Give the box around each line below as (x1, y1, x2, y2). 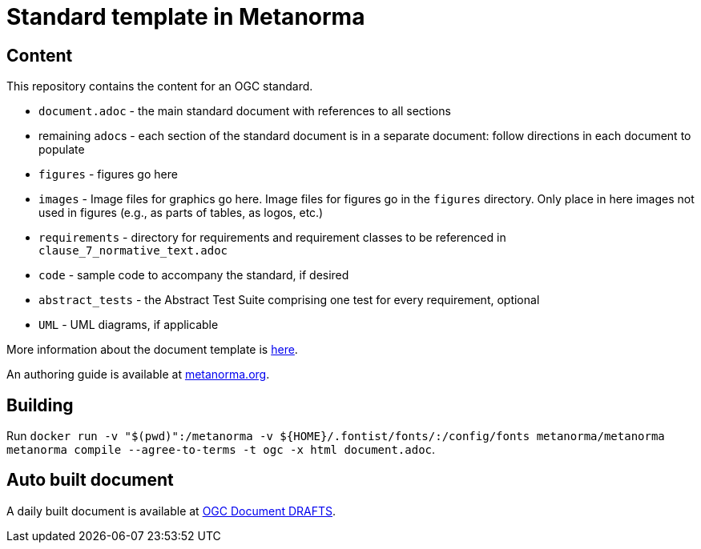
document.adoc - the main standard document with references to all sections (38, 104, 451, 118)
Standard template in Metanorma (6, 3, 365, 30)
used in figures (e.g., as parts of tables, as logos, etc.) (38, 206, 324, 220)
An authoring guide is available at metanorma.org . (6, 367, 270, 382)
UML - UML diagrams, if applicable (38, 318, 219, 332)
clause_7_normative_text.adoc (38, 244, 228, 258)
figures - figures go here (38, 167, 178, 182)
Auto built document (6, 470, 174, 491)
